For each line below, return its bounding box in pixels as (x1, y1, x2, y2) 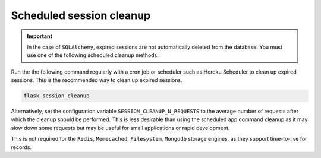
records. (11, 143, 32, 151)
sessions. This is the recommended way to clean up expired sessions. (11, 77, 182, 84)
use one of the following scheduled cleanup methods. (27, 52, 159, 59)
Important (27, 33, 53, 40)
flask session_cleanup (23, 93, 90, 99)
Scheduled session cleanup (11, 9, 151, 22)
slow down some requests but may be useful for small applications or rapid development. (11, 124, 230, 131)
